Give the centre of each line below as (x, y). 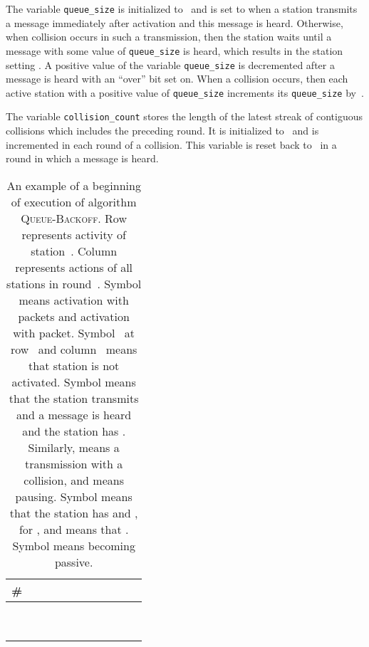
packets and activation (74, 316)
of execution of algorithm (74, 201)
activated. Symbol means (74, 382)
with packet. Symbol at (74, 332)
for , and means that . (74, 529)
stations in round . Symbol (74, 283)
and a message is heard (74, 414)
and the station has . (74, 431)
